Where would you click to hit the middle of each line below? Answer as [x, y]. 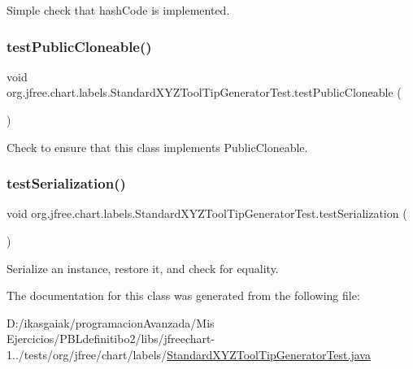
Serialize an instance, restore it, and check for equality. [143, 268]
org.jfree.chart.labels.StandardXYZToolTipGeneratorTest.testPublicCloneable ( [204, 92]
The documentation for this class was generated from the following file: [183, 295]
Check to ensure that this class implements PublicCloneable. [157, 147]
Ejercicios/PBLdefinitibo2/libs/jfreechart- [111, 339]
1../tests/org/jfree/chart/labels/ [87, 354]
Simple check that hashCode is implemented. [118, 10]
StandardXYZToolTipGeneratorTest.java [269, 354]
